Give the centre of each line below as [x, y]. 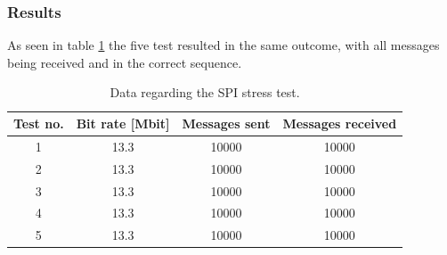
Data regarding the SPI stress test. [205, 92]
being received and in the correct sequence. [125, 62]
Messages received [340, 123]
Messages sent [226, 123]
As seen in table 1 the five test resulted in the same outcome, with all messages [223, 45]
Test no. [39, 123]
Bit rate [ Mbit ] [123, 123]
